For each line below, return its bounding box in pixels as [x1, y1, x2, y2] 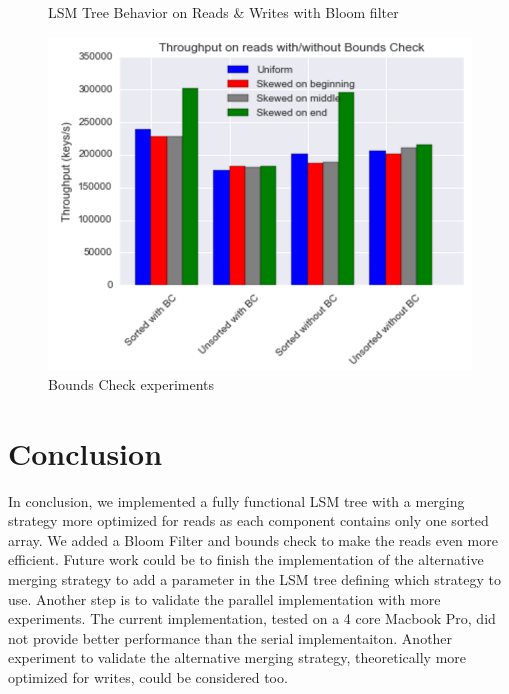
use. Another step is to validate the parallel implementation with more [8, 588, 441, 609]
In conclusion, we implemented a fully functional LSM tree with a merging [8, 490, 465, 511]
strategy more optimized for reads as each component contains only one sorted [8, 510, 489, 531]
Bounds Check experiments [48, 373, 215, 394]
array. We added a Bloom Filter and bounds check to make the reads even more [8, 529, 498, 550]
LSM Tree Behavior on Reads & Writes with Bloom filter [48, 2, 399, 22]
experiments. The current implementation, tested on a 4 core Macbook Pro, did [8, 608, 496, 629]
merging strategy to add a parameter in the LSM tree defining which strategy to [8, 568, 501, 589]
